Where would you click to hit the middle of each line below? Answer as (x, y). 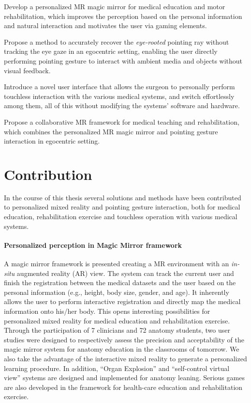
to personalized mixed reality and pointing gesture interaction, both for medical (122, 207)
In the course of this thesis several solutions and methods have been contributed (123, 197)
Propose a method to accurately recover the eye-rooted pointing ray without (117, 41)
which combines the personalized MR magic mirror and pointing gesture (111, 131)
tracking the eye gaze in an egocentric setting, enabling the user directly (111, 51)
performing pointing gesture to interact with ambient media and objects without (123, 60)
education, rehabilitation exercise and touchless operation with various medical (121, 217)
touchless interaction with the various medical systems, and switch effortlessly (119, 96)
